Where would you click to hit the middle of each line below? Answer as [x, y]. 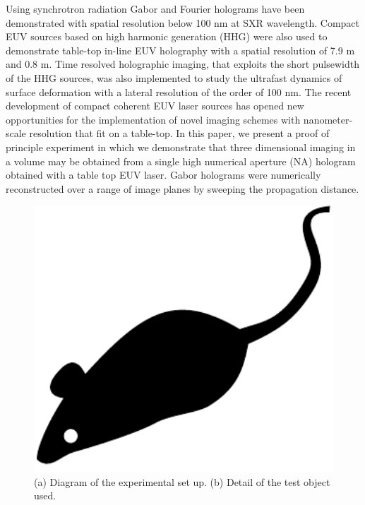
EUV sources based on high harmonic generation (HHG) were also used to [167, 36]
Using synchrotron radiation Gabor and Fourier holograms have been [155, 8]
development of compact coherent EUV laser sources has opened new [155, 106]
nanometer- [328, 119]
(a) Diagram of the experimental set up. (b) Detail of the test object [182, 481]
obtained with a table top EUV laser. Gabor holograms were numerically [163, 175]
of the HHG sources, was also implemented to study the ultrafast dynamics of [174, 77]
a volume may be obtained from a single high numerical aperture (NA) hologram [181, 161]
